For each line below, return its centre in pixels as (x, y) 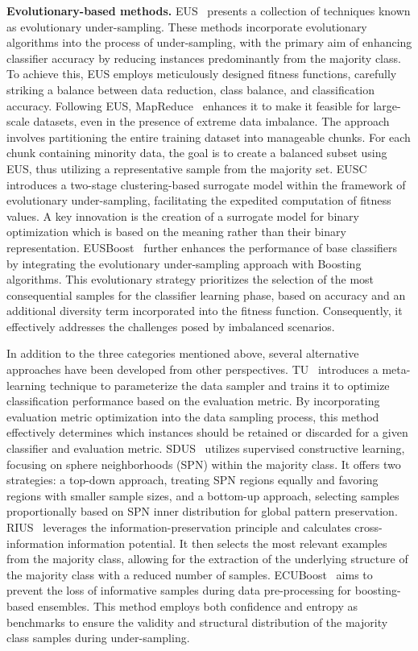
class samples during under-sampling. (98, 638)
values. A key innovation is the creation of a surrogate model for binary (183, 216)
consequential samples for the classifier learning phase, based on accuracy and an (206, 294)
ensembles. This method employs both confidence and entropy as (198, 605)
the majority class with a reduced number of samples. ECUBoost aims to (190, 574)
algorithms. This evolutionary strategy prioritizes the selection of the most (190, 279)
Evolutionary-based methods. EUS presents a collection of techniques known (209, 10)
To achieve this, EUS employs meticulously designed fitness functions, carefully (202, 74)
